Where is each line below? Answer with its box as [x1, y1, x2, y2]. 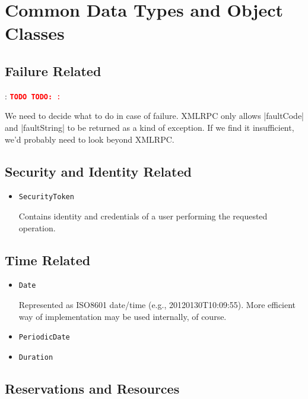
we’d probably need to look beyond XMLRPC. [5, 133, 174, 145]
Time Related [5, 250, 91, 269]
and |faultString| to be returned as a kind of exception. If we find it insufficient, [5, 121, 294, 134]
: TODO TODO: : [5, 89, 61, 102]
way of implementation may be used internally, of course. [18, 310, 227, 322]
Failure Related [5, 61, 101, 80]
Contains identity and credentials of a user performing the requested [18, 210, 268, 222]
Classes [5, 21, 65, 45]
